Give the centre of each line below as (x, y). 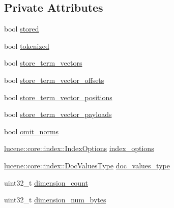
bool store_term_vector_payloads (58, 114)
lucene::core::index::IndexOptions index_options (79, 148)
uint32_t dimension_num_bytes (55, 200)
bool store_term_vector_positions (58, 97)
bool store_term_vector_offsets (54, 80)
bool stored (22, 29)
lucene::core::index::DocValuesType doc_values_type (87, 165)
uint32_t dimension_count (46, 182)
